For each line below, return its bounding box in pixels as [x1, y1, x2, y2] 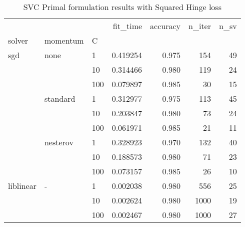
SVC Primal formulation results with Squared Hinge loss [23, 1, 221, 13]
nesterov [44, 136, 73, 148]
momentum [44, 35, 84, 46]
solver [8, 35, 28, 46]
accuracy [150, 20, 181, 32]
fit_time [112, 20, 142, 32]
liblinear [8, 180, 36, 191]
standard [44, 93, 75, 104]
